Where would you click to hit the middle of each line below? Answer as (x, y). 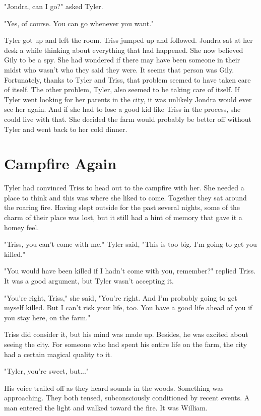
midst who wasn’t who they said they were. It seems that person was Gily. (119, 69)
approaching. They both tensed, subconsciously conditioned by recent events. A (127, 398)
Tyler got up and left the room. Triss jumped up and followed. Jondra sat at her (128, 40)
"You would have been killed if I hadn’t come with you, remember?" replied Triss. (130, 271)
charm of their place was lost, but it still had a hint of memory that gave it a (123, 217)
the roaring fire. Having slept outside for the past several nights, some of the (122, 207)
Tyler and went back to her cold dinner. (66, 129)
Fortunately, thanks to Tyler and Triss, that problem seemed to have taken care (127, 79)
